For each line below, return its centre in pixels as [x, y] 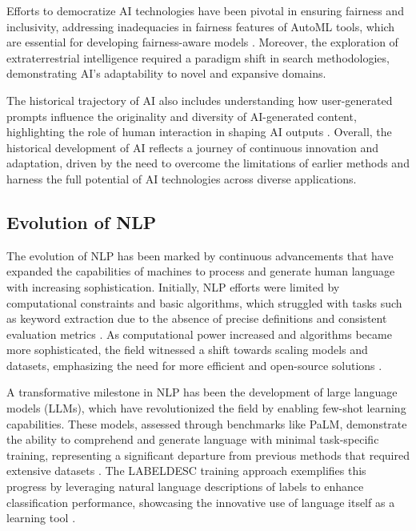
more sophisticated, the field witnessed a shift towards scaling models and [187, 350]
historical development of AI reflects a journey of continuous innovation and [193, 147]
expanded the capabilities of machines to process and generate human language [201, 271]
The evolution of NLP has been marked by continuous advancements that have [200, 255]
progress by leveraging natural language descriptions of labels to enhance [185, 487]
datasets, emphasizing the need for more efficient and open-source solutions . [194, 365]
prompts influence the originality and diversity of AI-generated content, [182, 116]
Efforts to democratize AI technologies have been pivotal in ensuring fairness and [205, 10]
